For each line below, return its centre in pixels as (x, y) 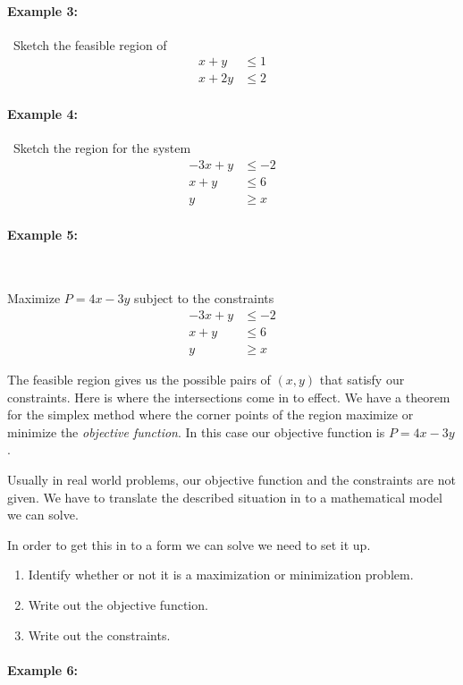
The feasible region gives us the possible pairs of (139, 380)
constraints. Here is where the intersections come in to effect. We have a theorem (229, 397)
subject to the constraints (204, 298)
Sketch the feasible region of (90, 44)
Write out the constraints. (99, 634)
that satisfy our (362, 380)
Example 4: (42, 114)
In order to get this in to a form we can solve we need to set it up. (189, 544)
